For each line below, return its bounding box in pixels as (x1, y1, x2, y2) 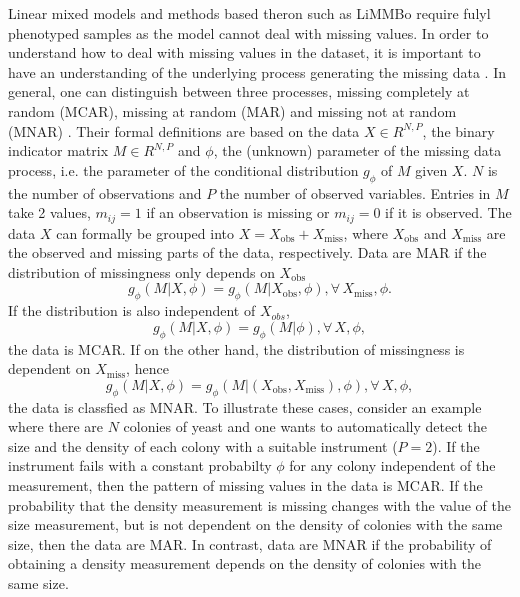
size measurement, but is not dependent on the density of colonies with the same (8, 514, 503, 535)
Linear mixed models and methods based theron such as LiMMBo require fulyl (8, 3, 491, 23)
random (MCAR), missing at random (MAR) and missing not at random (8, 100, 457, 121)
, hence (126, 358, 169, 379)
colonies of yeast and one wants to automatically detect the (123, 416, 487, 437)
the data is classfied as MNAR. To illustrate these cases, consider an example (8, 396, 482, 417)
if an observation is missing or (146, 202, 330, 223)
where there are (8, 416, 103, 437)
